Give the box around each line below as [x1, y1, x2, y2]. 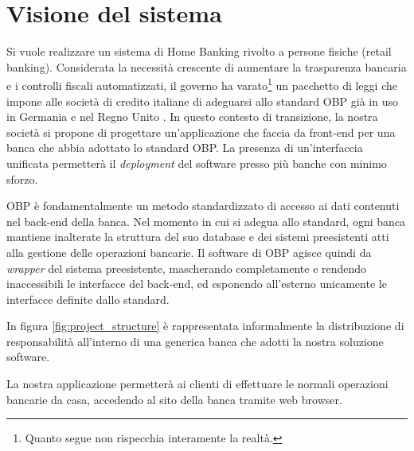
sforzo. [6, 170, 38, 187]
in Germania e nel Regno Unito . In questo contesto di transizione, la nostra [6, 108, 378, 125]
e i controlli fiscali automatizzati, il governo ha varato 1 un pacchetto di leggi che [6, 75, 397, 93]
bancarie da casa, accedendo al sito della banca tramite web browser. [6, 391, 342, 407]
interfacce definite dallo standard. [6, 290, 170, 307]
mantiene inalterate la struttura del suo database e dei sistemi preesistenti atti [6, 228, 389, 245]
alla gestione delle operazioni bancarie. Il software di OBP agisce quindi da [6, 243, 372, 260]
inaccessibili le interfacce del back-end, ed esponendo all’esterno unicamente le [6, 275, 387, 292]
